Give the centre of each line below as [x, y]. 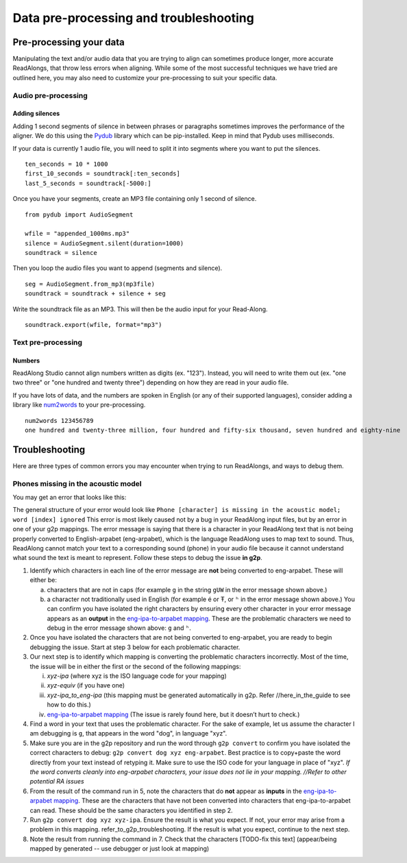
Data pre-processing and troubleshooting [134, 18]
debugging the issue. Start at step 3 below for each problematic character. [135, 647]
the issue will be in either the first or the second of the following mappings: [135, 666]
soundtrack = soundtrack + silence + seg [95, 294]
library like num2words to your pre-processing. [79, 405]
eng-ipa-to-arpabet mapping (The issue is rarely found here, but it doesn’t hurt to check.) [173, 714]
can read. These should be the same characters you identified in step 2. [131, 810]
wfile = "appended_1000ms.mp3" [77, 234]
